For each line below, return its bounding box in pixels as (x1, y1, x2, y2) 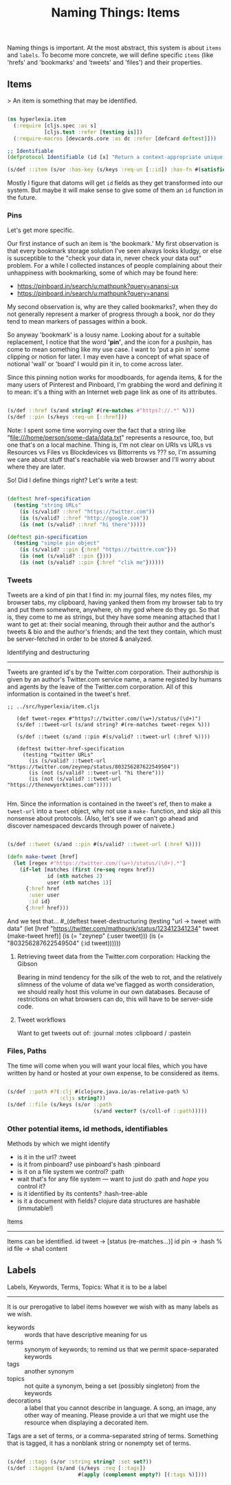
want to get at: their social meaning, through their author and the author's (7, 620, 215, 629)
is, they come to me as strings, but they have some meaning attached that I (7, 613, 220, 621)
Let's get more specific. (7, 226, 74, 235)
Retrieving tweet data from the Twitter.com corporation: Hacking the (16, 952, 211, 960)
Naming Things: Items (51, 5, 180, 21)
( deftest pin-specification (7, 534, 88, 540)
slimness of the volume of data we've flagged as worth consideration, (16, 980, 215, 989)
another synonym (24, 1367, 74, 1375)
